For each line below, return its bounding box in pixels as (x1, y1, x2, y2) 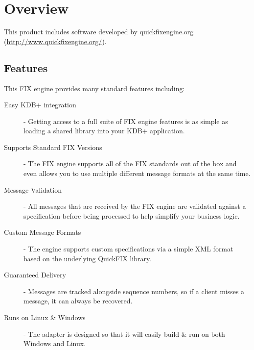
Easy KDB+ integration (4, 100, 76, 110)
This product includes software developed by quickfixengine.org (4, 26, 194, 37)
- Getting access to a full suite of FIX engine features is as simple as (23, 116, 228, 126)
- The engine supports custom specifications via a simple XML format (23, 244, 233, 254)
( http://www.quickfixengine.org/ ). (4, 36, 107, 46)
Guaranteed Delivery (4, 270, 66, 280)
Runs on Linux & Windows (4, 312, 86, 323)
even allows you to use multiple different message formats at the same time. (23, 168, 251, 178)
